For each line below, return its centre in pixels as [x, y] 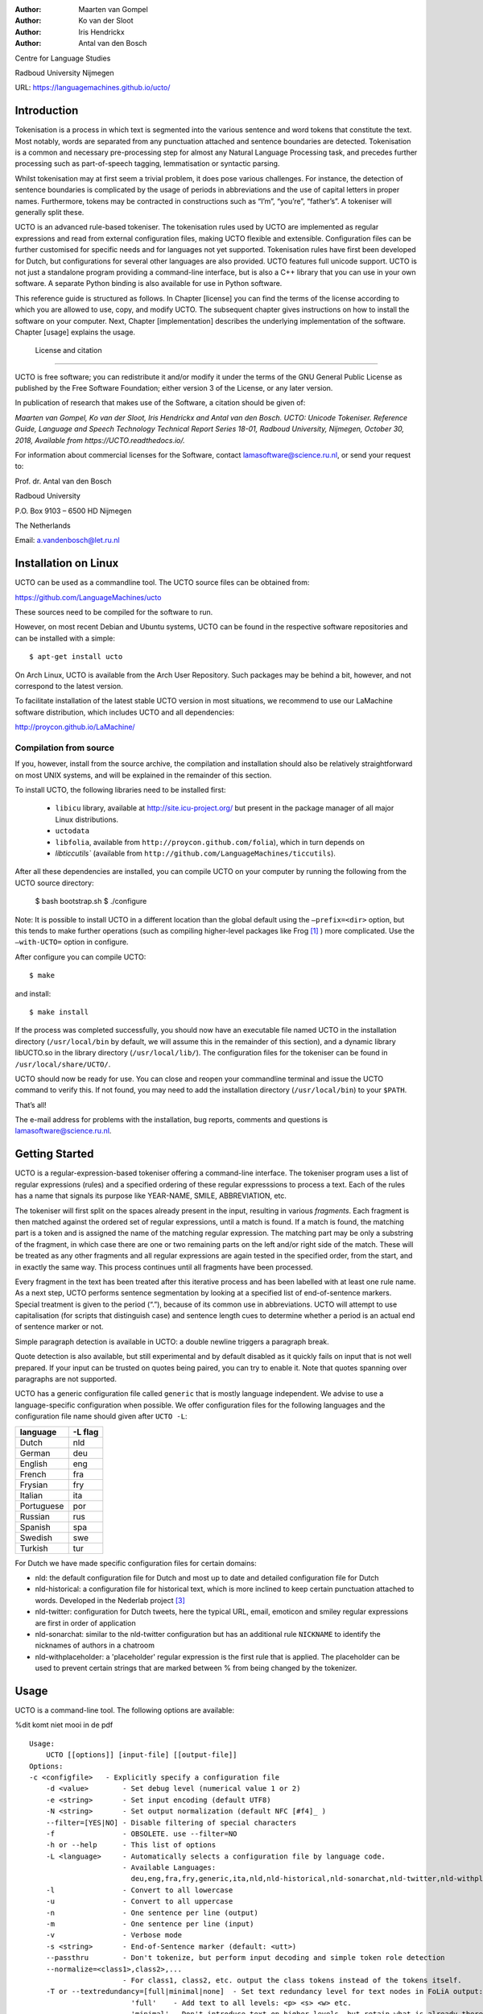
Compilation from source [64, 748]
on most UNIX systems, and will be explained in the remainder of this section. [143, 775]
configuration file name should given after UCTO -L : [101, 1416]
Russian [35, 1516]
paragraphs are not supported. [66, 1379]
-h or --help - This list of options [131, 1845]
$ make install [59, 1012]
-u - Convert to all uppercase [139, 1902]
